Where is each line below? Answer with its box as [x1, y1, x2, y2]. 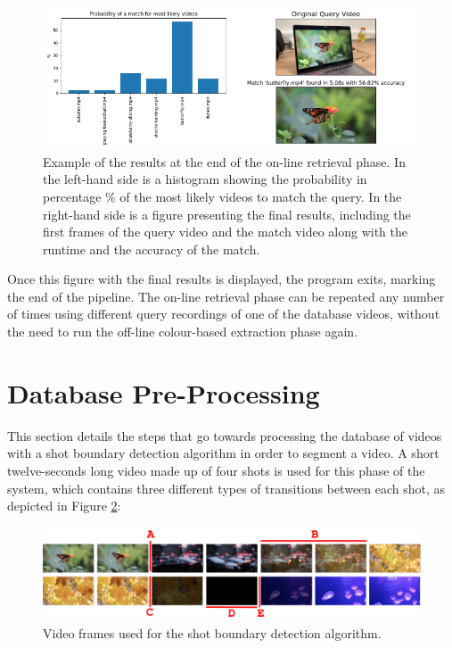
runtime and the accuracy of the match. [43, 239, 260, 258]
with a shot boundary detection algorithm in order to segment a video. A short [7, 444, 440, 462]
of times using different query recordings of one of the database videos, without [7, 304, 440, 323]
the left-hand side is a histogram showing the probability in [43, 170, 367, 188]
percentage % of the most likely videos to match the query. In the [43, 187, 402, 205]
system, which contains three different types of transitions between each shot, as [7, 478, 446, 497]
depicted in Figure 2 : [7, 496, 121, 515]
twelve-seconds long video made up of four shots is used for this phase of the [7, 461, 425, 479]
